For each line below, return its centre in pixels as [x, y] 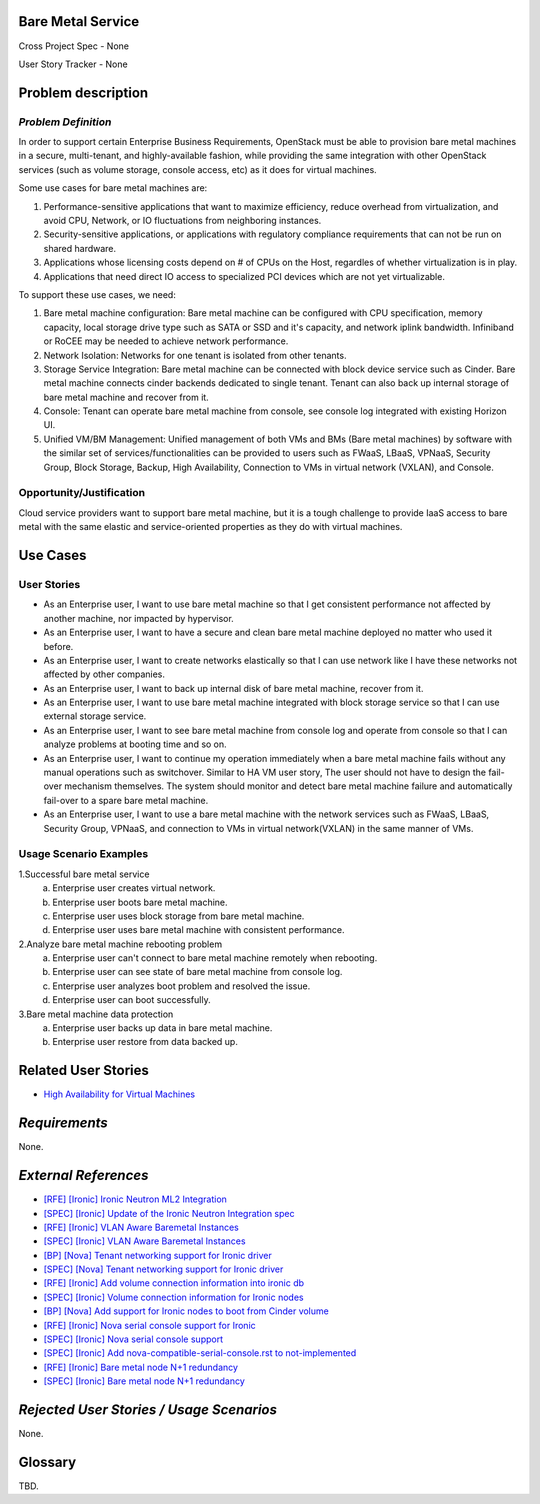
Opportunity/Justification [81, 493]
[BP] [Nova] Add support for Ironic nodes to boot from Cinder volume [186, 1311]
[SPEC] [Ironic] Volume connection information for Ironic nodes [173, 1297]
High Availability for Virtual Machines [119, 1094]
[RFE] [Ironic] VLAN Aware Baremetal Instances [141, 1227]
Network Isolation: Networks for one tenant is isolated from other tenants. [195, 355]
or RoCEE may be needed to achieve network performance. [166, 341]
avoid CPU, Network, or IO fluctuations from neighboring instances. [182, 221]
